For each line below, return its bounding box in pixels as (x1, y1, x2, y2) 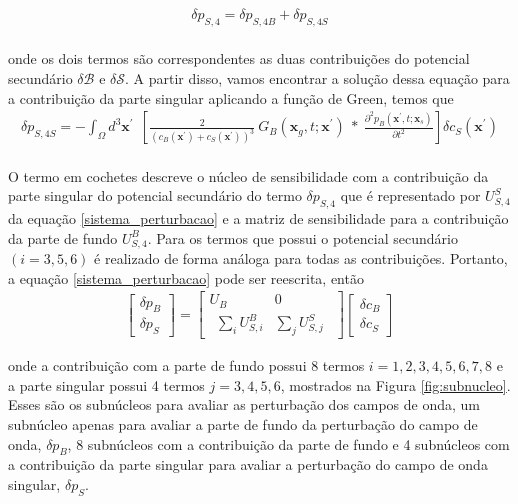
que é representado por (340, 185, 481, 206)
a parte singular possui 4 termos (8, 374, 205, 395)
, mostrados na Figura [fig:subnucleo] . (280, 374, 511, 395)
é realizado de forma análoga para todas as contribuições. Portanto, (94, 248, 508, 269)
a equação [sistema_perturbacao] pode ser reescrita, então (8, 267, 364, 288)
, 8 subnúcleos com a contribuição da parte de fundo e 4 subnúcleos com (67, 433, 510, 454)
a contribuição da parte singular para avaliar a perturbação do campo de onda (8, 454, 488, 475)
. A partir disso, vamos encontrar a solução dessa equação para (124, 68, 510, 89)
